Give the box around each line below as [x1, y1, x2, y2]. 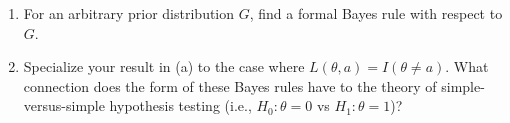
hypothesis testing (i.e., [109, 95, 252, 116]
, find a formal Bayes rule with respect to [249, 3, 503, 23]
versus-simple [23, 95, 105, 116]
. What [445, 56, 489, 77]
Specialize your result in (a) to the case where [23, 56, 305, 77]
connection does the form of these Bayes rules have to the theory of [23, 75, 437, 96]
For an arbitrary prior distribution [23, 3, 235, 23]
